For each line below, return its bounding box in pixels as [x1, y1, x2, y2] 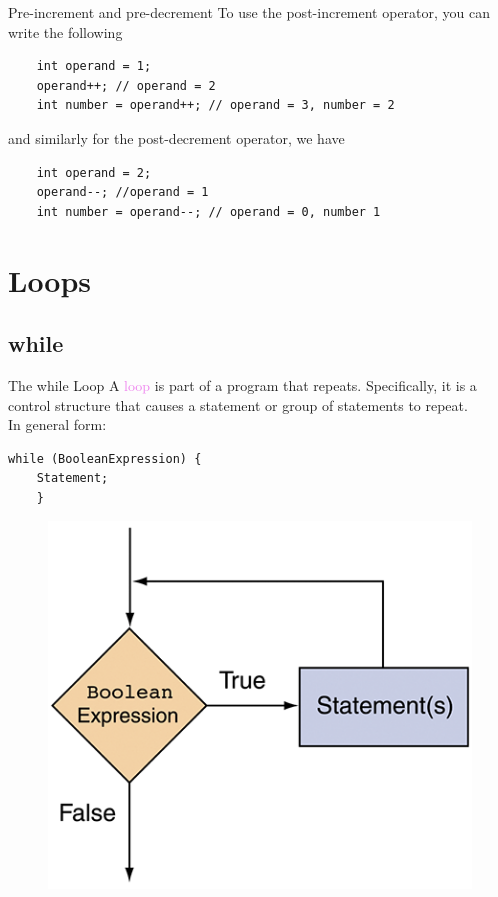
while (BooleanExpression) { [8, 451, 202, 466]
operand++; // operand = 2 [36, 78, 216, 93]
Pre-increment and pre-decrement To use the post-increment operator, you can [8, 2, 491, 22]
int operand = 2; [36, 165, 152, 180]
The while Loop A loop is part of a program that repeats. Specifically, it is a [8, 374, 477, 395]
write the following [8, 21, 123, 42]
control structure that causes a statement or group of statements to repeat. [8, 394, 468, 415]
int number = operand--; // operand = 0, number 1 [36, 204, 381, 219]
